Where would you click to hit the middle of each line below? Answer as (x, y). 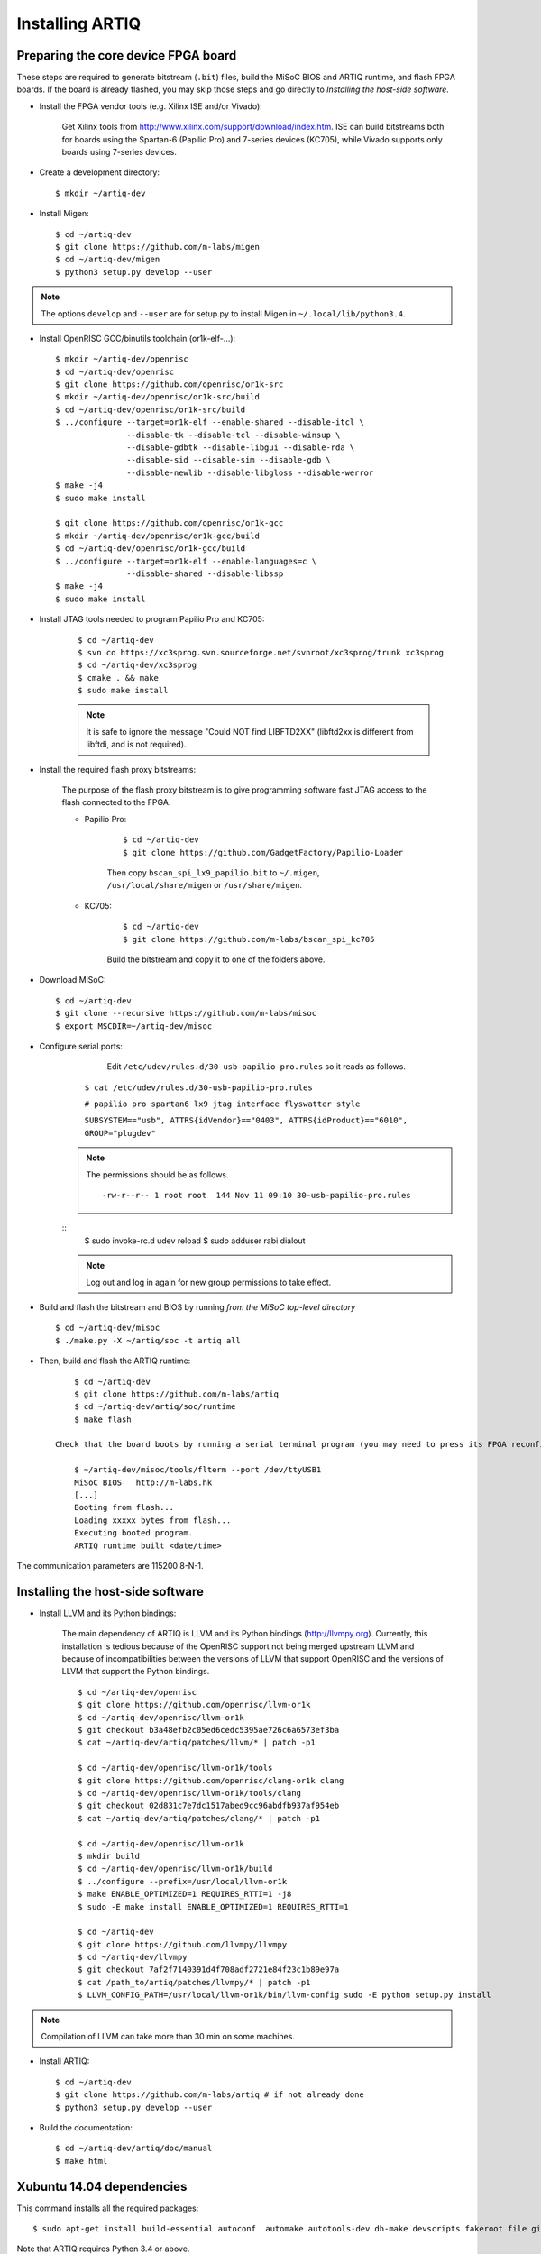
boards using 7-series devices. (119, 152)
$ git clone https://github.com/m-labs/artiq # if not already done (210, 2095)
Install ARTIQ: (64, 2061)
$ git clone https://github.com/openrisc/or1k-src (170, 385)
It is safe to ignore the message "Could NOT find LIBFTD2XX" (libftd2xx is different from (250, 731)
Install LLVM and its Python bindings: (108, 1613)
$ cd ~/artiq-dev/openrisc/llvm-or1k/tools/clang (190, 1793)
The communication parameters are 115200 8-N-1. (110, 1566)
